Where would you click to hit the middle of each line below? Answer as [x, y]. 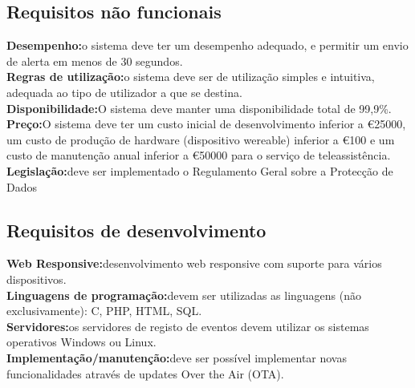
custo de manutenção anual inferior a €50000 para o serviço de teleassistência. [199, 155]
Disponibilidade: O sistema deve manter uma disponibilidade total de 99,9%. [199, 108]
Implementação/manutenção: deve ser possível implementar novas [177, 357]
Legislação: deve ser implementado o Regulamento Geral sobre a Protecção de [200, 170]
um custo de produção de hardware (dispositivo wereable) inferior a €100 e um [201, 139]
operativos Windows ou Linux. [81, 342]
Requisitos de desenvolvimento [136, 230]
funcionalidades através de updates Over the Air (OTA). [145, 373]
